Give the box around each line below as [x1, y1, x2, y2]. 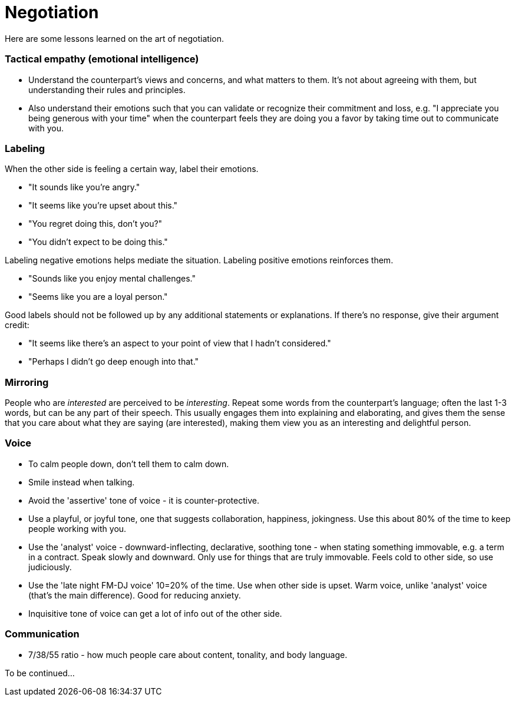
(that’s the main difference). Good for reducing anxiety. [28, 590, 241, 600]
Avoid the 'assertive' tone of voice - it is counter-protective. [28, 495, 259, 505]
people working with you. [28, 523, 127, 534]
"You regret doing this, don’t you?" [28, 219, 163, 229]
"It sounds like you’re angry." [28, 182, 140, 193]
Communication [5, 628, 80, 640]
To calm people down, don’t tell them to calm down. [28, 458, 229, 469]
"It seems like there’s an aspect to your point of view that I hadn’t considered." [28, 338, 331, 349]
